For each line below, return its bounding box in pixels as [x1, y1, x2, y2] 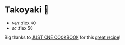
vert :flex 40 [11, 20, 36, 26]
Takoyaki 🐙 [4, 4, 49, 15]
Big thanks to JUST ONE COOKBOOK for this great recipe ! [4, 34, 121, 40]
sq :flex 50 [11, 25, 33, 31]
